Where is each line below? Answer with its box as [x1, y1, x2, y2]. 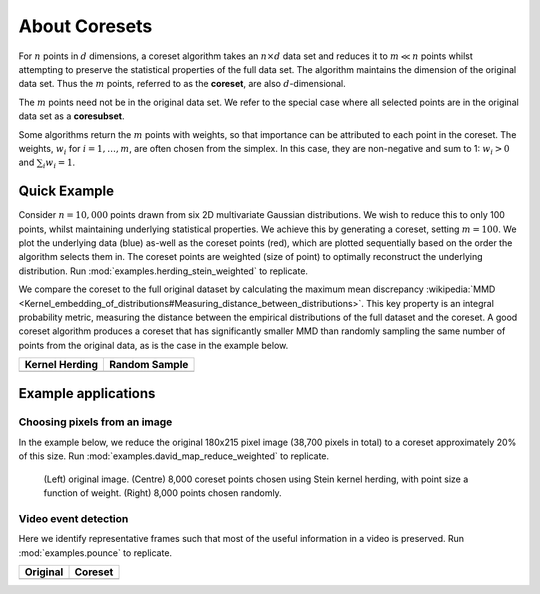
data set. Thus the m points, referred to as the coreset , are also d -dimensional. [18, 78, 346, 90]
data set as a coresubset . [18, 110, 125, 122]
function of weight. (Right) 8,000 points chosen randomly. [43, 487, 282, 499]
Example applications [18, 385, 156, 402]
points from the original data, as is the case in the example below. [18, 339, 289, 351]
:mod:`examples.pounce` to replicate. [18, 546, 173, 559]
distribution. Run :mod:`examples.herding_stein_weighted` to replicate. [18, 265, 309, 277]
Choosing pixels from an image [18, 415, 173, 429]
